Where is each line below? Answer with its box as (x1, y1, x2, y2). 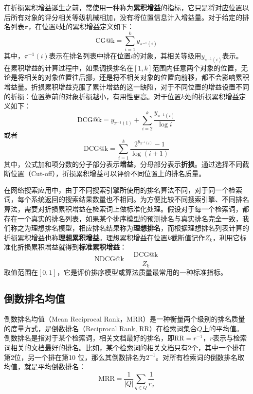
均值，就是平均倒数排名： (4, 361, 86, 372)
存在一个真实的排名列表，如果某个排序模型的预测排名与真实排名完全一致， (4, 213, 242, 223)
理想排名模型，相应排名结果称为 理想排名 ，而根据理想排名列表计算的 (31, 223, 249, 233)
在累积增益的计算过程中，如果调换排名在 (4, 62, 133, 72)
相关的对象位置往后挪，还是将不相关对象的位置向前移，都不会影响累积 (24, 72, 249, 82)
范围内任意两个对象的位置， (152, 62, 241, 72)
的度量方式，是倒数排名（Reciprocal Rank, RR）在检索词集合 (4, 323, 197, 333)
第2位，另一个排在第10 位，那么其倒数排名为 (4, 352, 146, 362)
